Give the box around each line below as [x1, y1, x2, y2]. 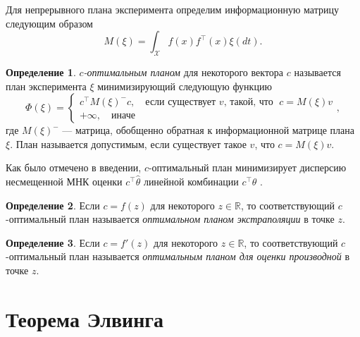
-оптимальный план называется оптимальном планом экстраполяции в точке [6, 212, 335, 226]
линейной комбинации [143, 173, 239, 188]
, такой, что [223, 97, 273, 107]
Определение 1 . [6, 64, 76, 79]
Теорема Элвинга [6, 304, 164, 333]
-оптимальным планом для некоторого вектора [83, 64, 284, 79]
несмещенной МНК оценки [6, 173, 123, 188]
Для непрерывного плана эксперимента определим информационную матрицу [6, 2, 339, 16]
